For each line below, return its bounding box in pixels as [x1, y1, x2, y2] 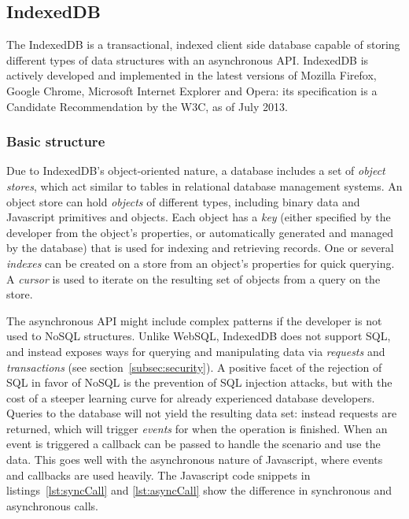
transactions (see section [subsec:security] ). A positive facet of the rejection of [6, 358, 382, 375]
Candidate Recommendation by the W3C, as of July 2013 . [6, 98, 288, 114]
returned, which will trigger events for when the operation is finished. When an [6, 420, 388, 436]
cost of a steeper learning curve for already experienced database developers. [6, 389, 375, 406]
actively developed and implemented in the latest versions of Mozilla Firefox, [6, 67, 377, 83]
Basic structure [6, 132, 105, 151]
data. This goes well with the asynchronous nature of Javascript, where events [6, 451, 383, 468]
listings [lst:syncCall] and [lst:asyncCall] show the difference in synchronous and [6, 482, 392, 499]
